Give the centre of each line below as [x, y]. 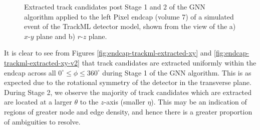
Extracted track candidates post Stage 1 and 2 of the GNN [115, 6]
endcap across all [30, 72]
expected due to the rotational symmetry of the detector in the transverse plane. [128, 82]
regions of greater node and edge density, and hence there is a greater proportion [128, 111]
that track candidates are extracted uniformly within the [169, 62]
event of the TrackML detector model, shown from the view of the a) [130, 26]
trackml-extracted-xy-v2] [42, 62]
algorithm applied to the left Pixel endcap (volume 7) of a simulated [129, 16]
